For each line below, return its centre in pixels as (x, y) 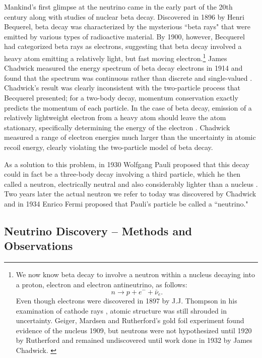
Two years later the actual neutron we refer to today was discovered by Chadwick (130, 194)
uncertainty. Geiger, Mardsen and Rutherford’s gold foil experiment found (130, 320)
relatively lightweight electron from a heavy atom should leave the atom (115, 117)
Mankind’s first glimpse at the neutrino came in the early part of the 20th (118, 7)
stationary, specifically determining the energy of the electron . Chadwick (117, 127)
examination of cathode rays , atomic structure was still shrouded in (121, 310)
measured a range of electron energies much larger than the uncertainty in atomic (130, 137)
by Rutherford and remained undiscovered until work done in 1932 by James (134, 340)
